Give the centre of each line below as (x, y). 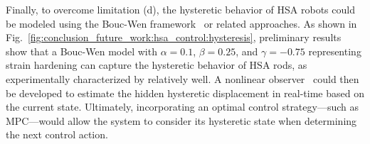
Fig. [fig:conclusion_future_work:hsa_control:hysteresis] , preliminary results (174, 37)
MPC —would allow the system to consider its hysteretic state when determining (181, 120)
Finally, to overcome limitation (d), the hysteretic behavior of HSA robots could (180, 9)
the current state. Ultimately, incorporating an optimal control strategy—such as (183, 107)
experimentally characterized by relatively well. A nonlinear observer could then (183, 78)
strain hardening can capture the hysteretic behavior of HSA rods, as (157, 65)
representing (335, 51)
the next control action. (57, 134)
